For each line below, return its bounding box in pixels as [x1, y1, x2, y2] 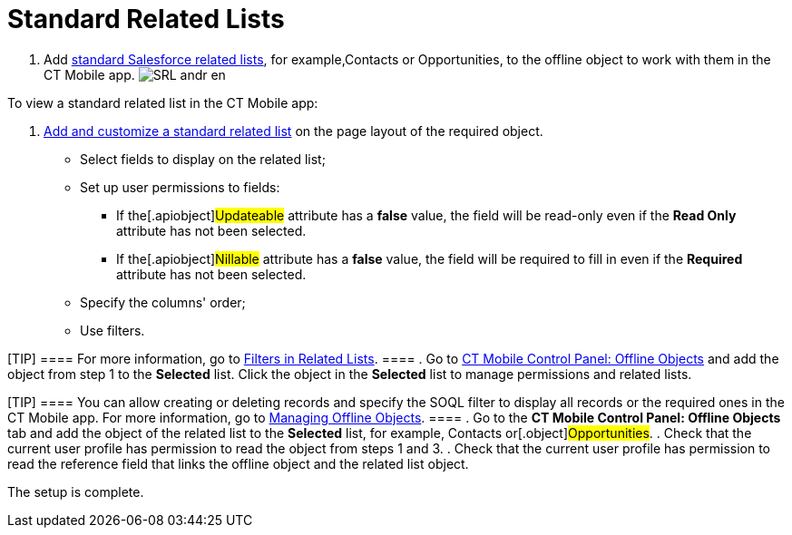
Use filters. [80, 322, 145, 338]
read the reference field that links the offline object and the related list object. [7, 455, 469, 472]
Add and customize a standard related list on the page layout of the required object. [44, 122, 543, 139]
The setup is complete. [7, 483, 144, 500]
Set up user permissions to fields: [80, 179, 280, 195]
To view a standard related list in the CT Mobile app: [7, 94, 318, 111]
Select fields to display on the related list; [80, 151, 326, 167]
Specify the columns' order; [80, 294, 246, 310]
